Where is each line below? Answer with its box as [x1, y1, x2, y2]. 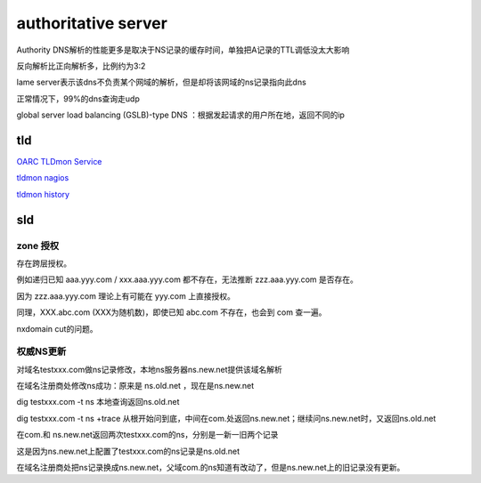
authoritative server [16, 13, 168, 33]
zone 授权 [16, 239, 60, 252]
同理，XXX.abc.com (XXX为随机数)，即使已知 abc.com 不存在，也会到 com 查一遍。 [16, 307, 327, 318]
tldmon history [16, 189, 70, 199]
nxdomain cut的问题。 [16, 323, 98, 334]
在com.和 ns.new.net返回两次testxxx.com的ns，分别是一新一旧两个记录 [16, 430, 279, 440]
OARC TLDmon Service [16, 157, 102, 167]
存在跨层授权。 [16, 258, 71, 269]
